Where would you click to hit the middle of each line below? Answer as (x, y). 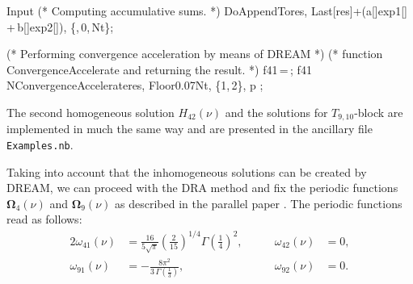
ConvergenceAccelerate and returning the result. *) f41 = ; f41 (159, 69)
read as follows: (44, 219)
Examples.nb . (40, 145)
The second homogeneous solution (91, 112)
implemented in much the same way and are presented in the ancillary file (190, 129)
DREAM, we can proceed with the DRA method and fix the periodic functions (202, 188)
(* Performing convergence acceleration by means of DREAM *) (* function (195, 54)
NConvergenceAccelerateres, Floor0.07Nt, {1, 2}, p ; (135, 85)
